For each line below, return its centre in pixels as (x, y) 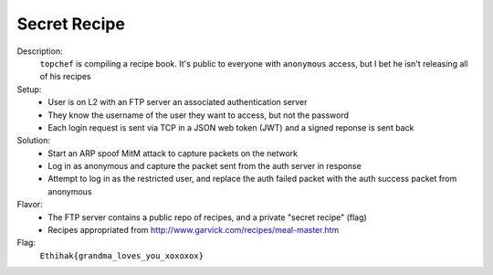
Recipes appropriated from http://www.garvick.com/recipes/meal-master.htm (194, 230)
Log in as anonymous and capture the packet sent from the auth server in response (205, 166)
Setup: (29, 89)
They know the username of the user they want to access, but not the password (199, 115)
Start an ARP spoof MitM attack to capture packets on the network (173, 153)
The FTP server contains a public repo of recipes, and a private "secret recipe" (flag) (207, 217)
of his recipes (65, 77)
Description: (40, 51)
